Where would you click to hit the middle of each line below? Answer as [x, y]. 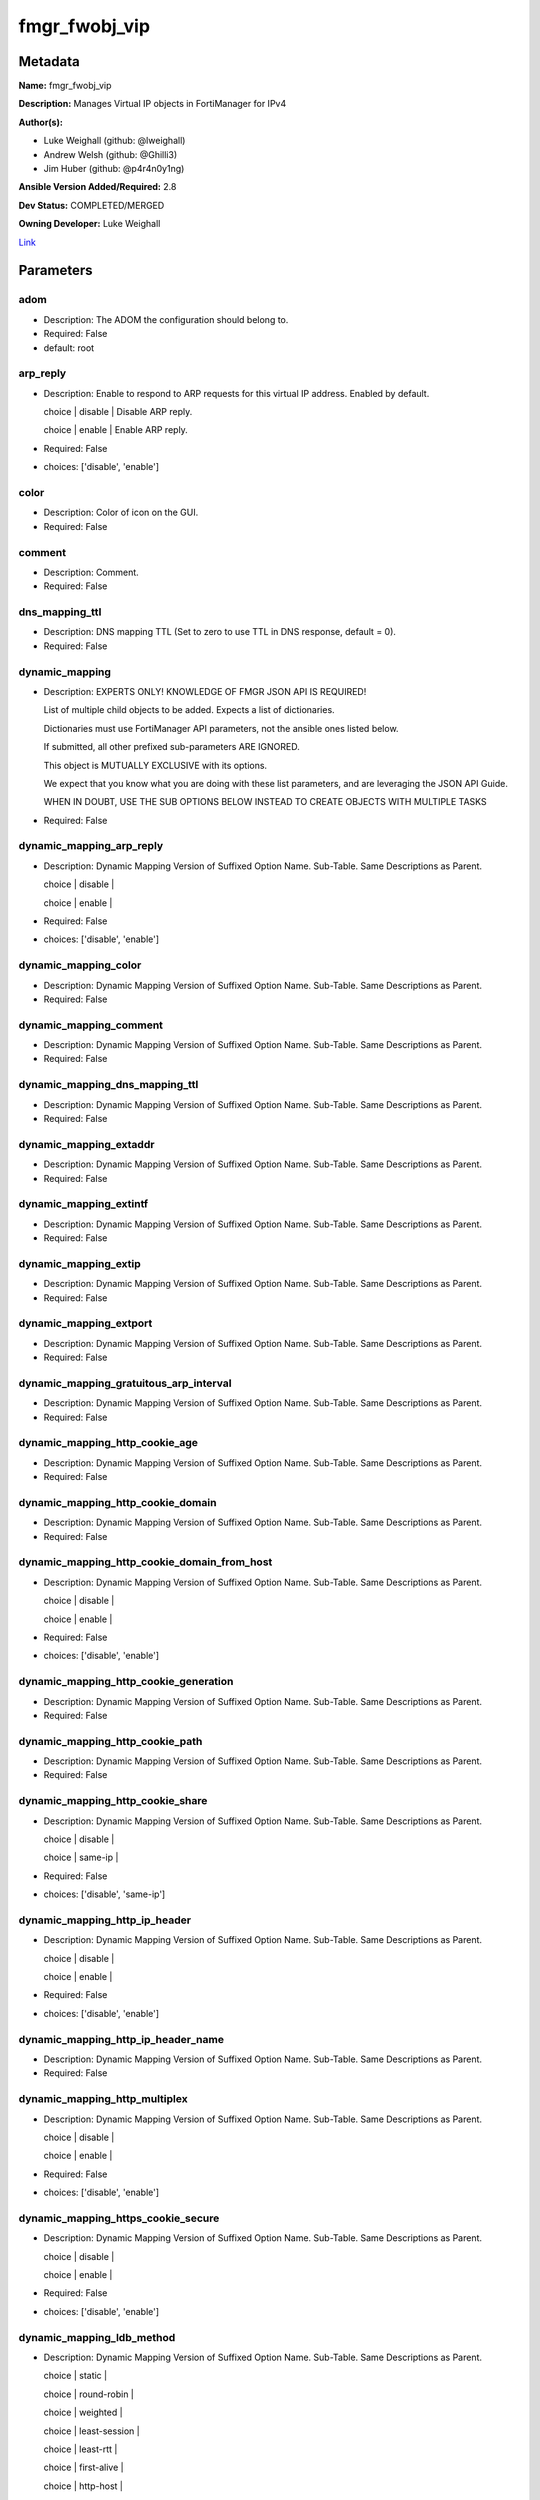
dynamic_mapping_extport [85, 1323]
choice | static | [75, 2376]
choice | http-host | [83, 2486]
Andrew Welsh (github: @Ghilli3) [110, 154]
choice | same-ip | [81, 1857]
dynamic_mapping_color [80, 965]
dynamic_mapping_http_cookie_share [113, 1801]
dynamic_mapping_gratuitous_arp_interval [125, 1383]
